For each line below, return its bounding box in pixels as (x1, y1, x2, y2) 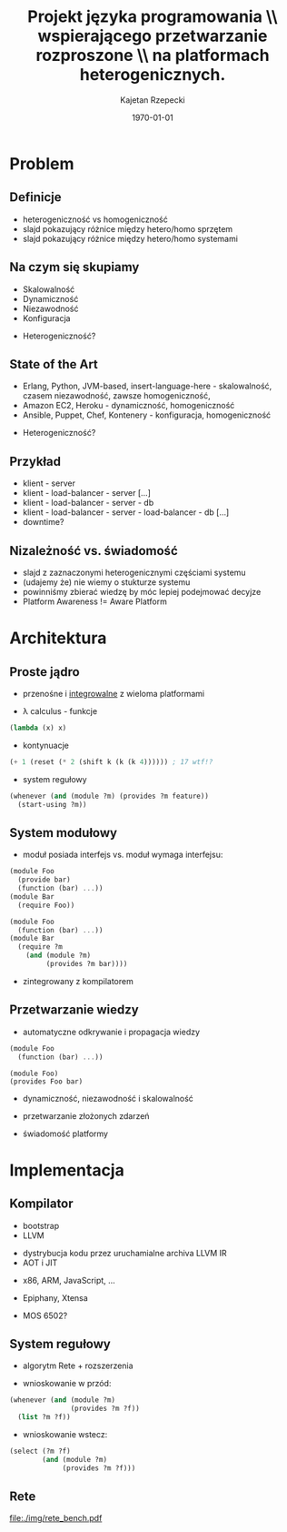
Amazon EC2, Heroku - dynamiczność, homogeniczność (22, 400, 235, 411)
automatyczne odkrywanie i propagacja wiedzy (22, 1026, 201, 1037)
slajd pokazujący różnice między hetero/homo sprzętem (22, 223, 233, 234)
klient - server (22, 478, 75, 489)
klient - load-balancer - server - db (22, 498, 154, 509)
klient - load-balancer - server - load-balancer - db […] (22, 507, 230, 518)
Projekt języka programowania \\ (26, 6, 279, 27)
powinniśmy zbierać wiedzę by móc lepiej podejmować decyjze (22, 587, 262, 597)
